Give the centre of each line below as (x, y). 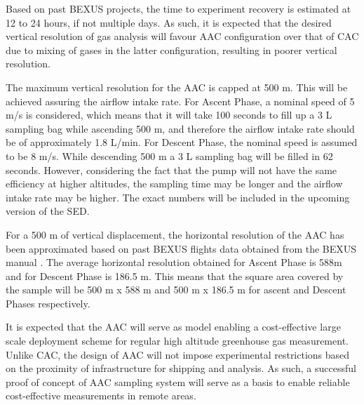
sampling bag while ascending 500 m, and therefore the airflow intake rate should (180, 128)
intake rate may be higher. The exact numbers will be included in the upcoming (178, 197)
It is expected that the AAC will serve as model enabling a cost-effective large (173, 327)
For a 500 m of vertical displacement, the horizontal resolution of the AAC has (175, 234)
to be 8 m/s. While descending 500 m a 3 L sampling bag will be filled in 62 (169, 155)
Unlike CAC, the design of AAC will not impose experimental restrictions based (178, 354)
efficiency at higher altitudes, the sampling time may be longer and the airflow (174, 184)
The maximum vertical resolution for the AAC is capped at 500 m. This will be (177, 87)
